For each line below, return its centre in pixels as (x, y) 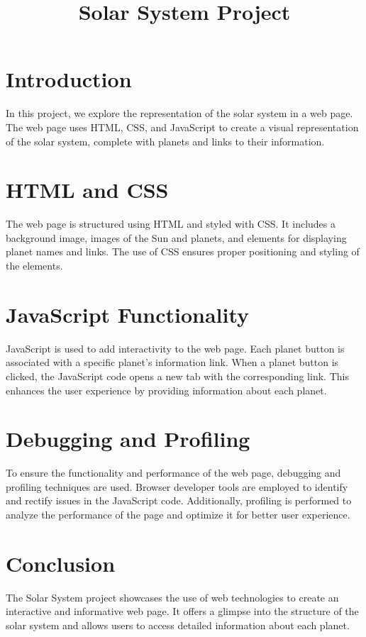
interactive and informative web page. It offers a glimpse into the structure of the (182, 611)
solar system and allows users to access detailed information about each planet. (178, 625)
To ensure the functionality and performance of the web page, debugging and (173, 473)
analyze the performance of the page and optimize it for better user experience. (178, 514)
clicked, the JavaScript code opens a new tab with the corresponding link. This (177, 376)
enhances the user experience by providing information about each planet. (166, 390)
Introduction (69, 79)
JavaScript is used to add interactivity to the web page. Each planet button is (175, 348)
